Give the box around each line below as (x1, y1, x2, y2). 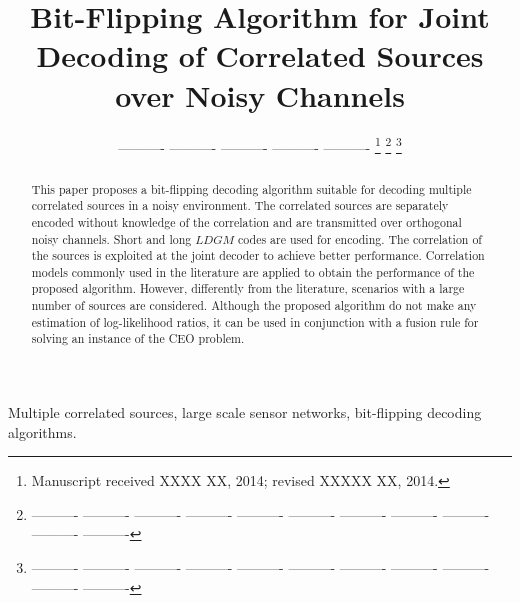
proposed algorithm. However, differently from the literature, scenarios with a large (31, 280, 465, 297)
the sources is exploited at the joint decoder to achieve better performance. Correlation (31, 247, 485, 264)
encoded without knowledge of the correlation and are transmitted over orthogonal (31, 213, 462, 230)
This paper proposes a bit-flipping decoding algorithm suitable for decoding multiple (31, 180, 472, 197)
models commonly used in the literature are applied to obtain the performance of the (31, 263, 475, 280)
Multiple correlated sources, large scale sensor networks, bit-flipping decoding (8, 402, 482, 423)
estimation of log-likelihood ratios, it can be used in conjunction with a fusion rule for (31, 313, 479, 330)
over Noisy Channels (115, 74, 405, 115)
